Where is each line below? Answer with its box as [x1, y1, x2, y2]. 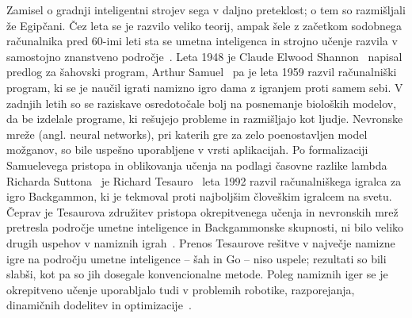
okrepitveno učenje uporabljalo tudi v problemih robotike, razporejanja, [6, 281, 355, 297]
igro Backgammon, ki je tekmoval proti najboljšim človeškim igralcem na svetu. [6, 188, 392, 205]
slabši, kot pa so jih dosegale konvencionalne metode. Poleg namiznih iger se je [6, 266, 388, 282]
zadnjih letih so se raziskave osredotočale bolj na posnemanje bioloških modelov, [6, 94, 397, 111]
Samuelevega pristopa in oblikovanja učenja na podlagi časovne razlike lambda [6, 156, 387, 173]
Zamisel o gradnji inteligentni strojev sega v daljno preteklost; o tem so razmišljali [6, 2, 406, 17]
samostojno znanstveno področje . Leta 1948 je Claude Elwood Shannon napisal [6, 48, 402, 64]
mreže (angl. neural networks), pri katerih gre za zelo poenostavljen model [6, 125, 368, 142]
